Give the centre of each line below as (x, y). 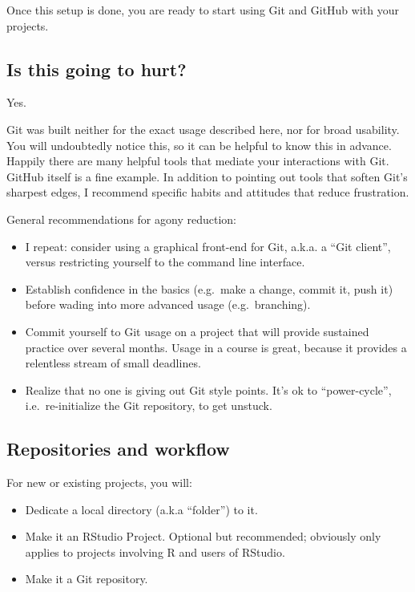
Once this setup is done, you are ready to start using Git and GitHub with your (203, 10)
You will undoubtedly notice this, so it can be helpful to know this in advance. (199, 145)
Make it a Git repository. (87, 579)
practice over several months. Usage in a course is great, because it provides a (216, 347)
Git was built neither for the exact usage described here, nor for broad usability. (203, 129)
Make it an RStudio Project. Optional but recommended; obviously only (203, 536)
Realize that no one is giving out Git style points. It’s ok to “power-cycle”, (208, 389)
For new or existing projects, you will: (99, 483)
